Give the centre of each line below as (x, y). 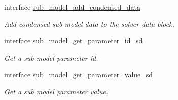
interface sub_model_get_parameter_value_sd (79, 74)
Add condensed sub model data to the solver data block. (89, 23)
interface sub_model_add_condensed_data (72, 7)
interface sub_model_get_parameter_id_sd (74, 41)
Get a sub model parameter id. (51, 57)
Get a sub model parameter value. (56, 91)
